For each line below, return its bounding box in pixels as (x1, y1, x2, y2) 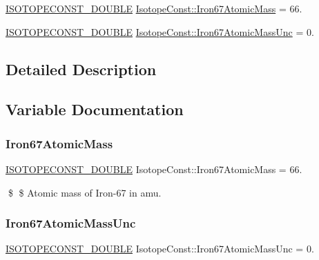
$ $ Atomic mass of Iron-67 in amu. (8, 185, 162, 199)
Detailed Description (6, 58, 157, 79)
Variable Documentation (6, 99, 184, 120)
